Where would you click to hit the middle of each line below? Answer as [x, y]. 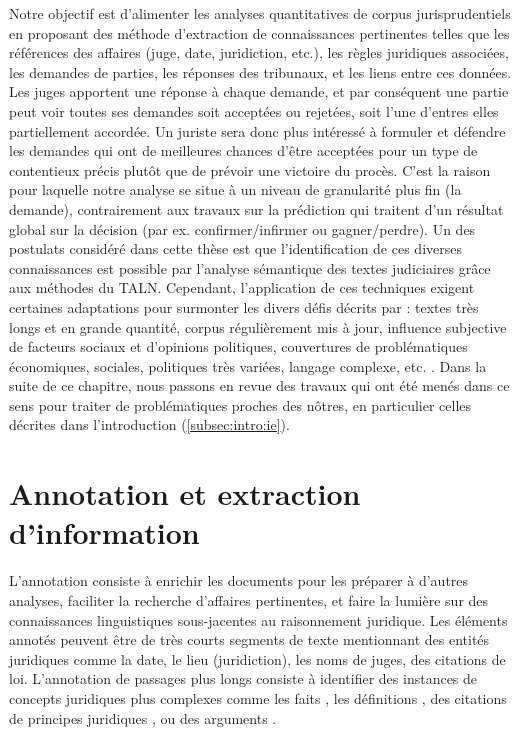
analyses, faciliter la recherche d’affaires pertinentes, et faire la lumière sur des [249, 599]
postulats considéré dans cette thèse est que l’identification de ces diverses [235, 248]
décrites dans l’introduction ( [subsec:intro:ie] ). [149, 424]
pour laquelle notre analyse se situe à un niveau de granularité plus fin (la [235, 189]
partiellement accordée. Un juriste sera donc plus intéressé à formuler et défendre [257, 130]
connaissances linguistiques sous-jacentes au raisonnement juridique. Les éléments [258, 619]
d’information [104, 532]
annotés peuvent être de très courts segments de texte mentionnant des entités [249, 639]
